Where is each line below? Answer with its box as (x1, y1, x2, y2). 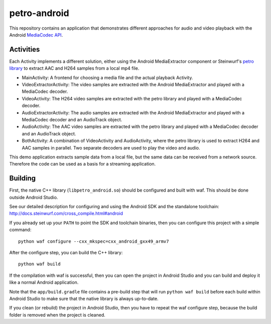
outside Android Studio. (9, 194, 58, 200)
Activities (9, 45, 40, 54)
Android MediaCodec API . (9, 32, 63, 38)
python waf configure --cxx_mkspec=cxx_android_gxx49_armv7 (18, 238, 169, 244)
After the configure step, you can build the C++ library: (9, 249, 123, 255)
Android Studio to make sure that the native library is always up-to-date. (9, 295, 159, 301)
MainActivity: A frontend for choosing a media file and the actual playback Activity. (22, 74, 193, 80)
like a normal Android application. (9, 279, 79, 285)
